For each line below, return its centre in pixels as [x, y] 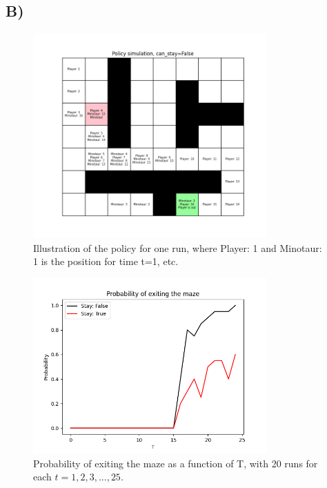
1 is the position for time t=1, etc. [106, 261]
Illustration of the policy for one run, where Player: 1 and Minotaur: [178, 247]
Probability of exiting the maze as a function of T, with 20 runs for [176, 463]
